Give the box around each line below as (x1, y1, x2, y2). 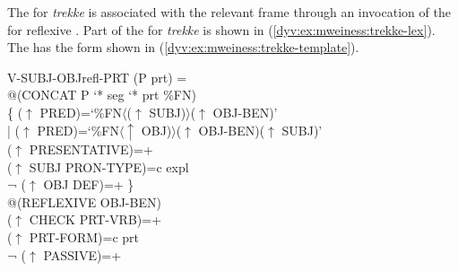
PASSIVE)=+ (43, 245, 122, 264)
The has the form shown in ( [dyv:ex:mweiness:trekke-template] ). (7, 38, 359, 57)
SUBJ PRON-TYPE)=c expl (29, 157, 189, 176)
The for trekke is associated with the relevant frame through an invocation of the (7, 3, 451, 21)
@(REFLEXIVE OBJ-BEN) (7, 192, 161, 211)
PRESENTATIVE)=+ (29, 140, 153, 159)
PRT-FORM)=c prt (29, 228, 140, 247)
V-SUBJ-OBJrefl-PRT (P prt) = (7, 67, 187, 86)
